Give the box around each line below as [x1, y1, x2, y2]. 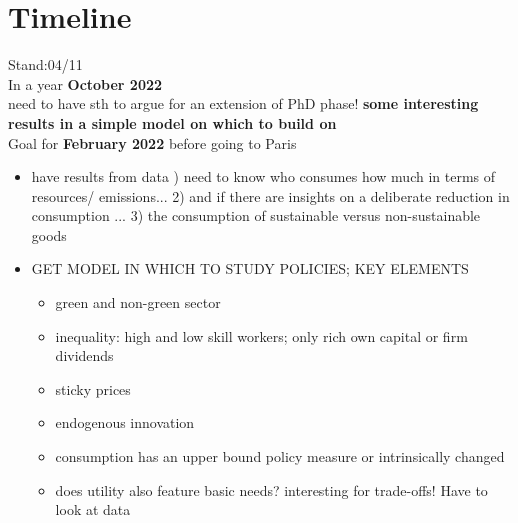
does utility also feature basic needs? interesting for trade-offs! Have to [55, 479, 488, 500]
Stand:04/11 [8, 54, 83, 75]
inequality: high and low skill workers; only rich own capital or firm [55, 325, 468, 346]
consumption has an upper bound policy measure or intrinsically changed [55, 446, 505, 467]
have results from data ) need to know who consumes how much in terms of [31, 166, 496, 187]
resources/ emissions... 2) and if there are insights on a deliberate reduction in [31, 185, 510, 206]
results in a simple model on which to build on [8, 112, 337, 133]
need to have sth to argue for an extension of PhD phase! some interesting [8, 93, 479, 114]
